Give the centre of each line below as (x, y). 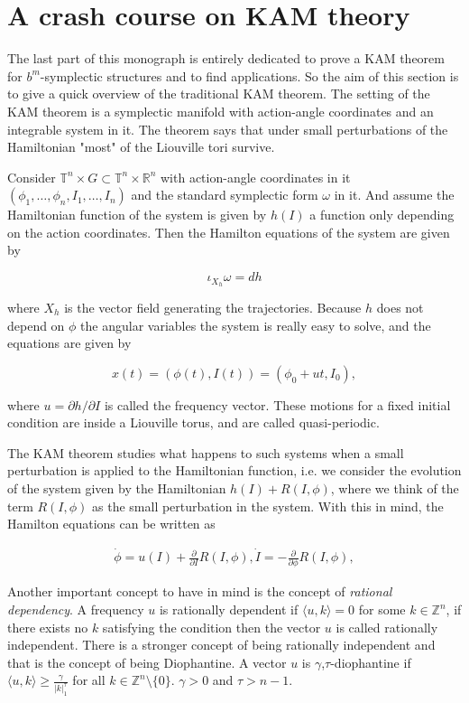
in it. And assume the (394, 195)
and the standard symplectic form (225, 195)
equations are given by (69, 343)
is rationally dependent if (229, 609)
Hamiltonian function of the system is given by (137, 215)
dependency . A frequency (76, 609)
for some (382, 609)
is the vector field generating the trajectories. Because (213, 307)
